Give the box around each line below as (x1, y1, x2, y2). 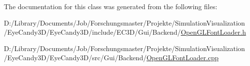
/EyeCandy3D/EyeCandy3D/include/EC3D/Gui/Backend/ (4, 27, 181, 37)
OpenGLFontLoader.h (181, 27, 246, 37)
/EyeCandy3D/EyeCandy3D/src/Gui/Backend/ (4, 53, 147, 63)
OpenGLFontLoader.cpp (146, 53, 219, 63)
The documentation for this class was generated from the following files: (4, 1, 218, 11)
